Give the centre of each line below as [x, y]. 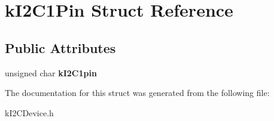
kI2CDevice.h [29, 112]
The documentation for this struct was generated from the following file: [137, 93]
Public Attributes [60, 47]
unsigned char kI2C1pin [51, 72]
